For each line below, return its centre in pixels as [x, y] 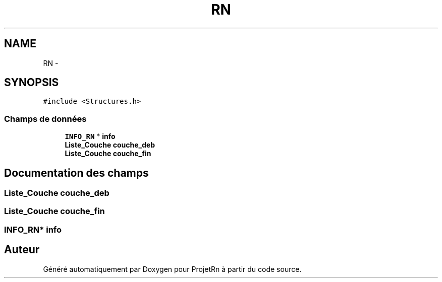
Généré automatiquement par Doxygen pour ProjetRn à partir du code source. [172, 269]
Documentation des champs [76, 173]
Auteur [22, 250]
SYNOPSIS [32, 83]
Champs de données [45, 119]
